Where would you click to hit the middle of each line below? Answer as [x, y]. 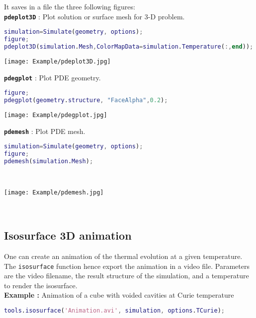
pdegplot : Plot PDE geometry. [52, 77]
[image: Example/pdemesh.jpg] [54, 193]
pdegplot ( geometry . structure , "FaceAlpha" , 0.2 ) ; [86, 100]
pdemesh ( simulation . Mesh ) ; [49, 161]
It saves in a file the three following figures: [70, 6]
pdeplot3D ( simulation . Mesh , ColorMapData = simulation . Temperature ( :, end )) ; [129, 47]
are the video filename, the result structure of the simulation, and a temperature [127, 276]
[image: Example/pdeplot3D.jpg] [57, 61]
